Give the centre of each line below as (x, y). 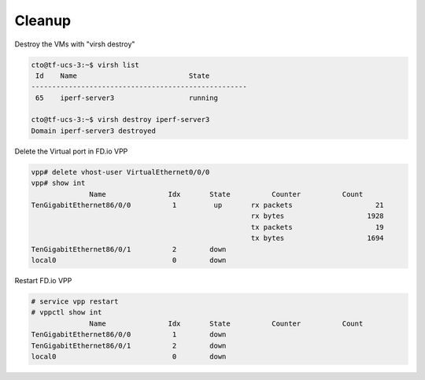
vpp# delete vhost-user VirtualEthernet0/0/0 (120, 172)
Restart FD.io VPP (43, 280)
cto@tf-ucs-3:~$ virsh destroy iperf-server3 (120, 120)
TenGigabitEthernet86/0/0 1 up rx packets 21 (208, 205)
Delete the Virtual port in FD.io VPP (71, 151)
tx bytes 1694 (318, 238)
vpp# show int (58, 183)
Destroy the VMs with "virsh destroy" (75, 44)
